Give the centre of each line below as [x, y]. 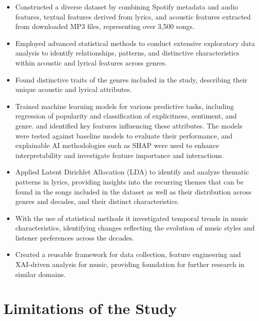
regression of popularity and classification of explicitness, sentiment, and [126, 116]
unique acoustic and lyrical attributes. [73, 89]
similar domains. [40, 274]
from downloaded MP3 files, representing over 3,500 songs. [105, 26]
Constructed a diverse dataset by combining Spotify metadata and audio [127, 6]
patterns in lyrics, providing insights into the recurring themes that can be [129, 181]
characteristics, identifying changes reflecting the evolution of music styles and [135, 228]
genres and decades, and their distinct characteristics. [97, 201]
